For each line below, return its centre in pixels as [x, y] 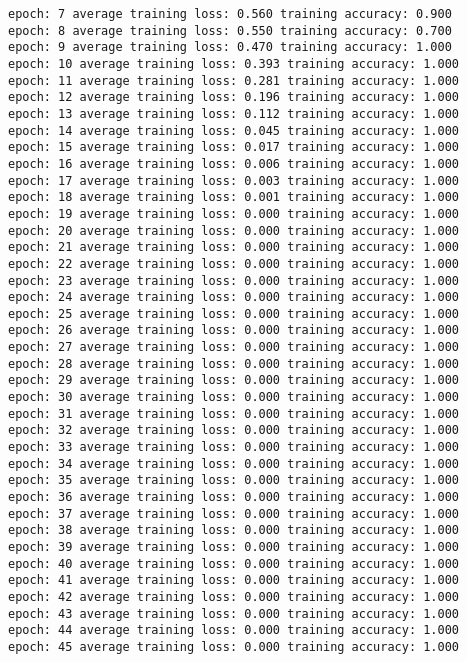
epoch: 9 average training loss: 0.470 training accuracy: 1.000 [230, 47]
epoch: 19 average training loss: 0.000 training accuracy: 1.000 [234, 213]
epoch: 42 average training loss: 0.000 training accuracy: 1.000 [234, 596]
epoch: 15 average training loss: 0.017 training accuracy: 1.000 [234, 147]
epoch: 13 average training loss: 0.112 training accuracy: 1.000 [234, 113]
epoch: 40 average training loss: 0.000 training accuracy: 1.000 [234, 563]
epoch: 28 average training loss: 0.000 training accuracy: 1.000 [234, 363]
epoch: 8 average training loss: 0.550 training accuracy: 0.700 [230, 30]
